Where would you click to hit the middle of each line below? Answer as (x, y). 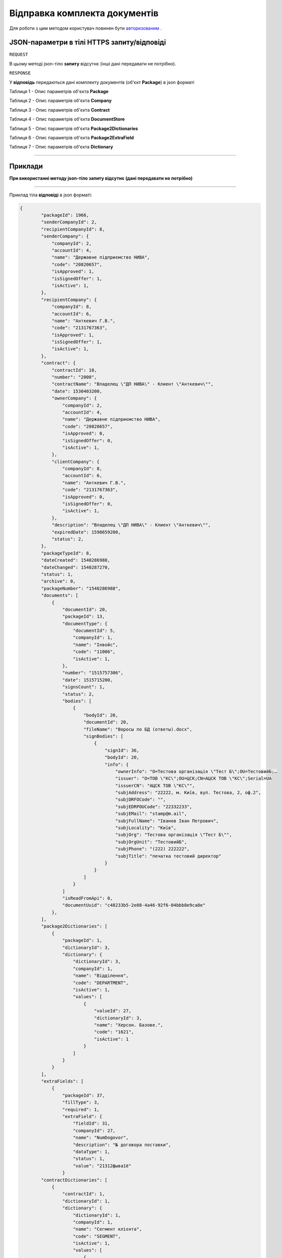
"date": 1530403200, (77, 391)
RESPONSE (20, 73)
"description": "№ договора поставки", (122, 1145)
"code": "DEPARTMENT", (101, 983)
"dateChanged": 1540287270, (76, 567)
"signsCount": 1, (83, 687)
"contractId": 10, (74, 370)
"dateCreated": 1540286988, (76, 560)
